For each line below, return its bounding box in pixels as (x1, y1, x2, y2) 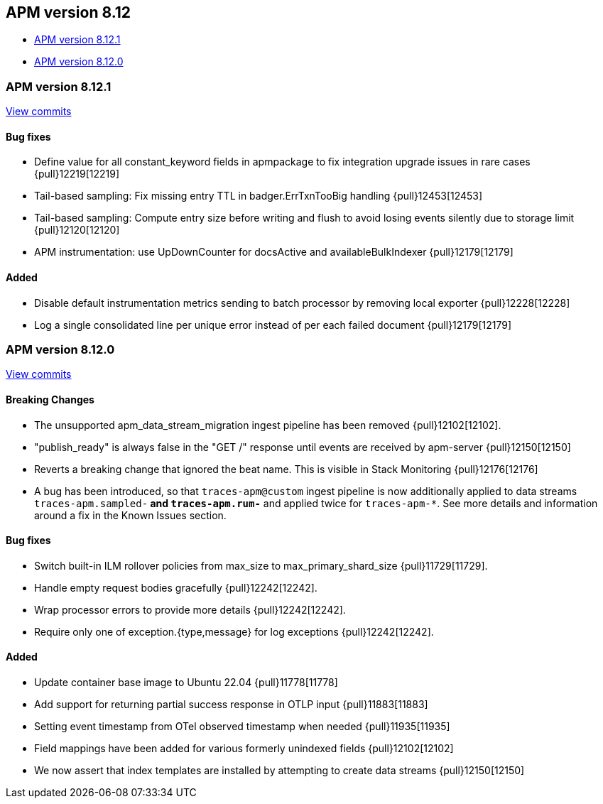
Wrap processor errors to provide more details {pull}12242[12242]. (34, 603, 346, 616)
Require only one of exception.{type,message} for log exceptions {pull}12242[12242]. (34, 625, 434, 638)
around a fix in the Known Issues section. (34, 509, 227, 521)
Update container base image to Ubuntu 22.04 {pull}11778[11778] (34, 676, 338, 689)
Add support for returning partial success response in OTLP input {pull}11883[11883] (34, 698, 428, 711)
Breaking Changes (6, 393, 94, 406)
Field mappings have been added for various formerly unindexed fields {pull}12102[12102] (34, 742, 454, 755)
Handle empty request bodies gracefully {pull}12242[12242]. (34, 581, 317, 594)
